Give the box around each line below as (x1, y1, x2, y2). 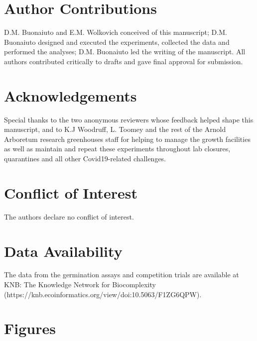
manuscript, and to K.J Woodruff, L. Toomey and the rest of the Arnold (4, 124, 226, 134)
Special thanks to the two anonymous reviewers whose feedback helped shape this (4, 114, 254, 124)
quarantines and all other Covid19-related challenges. (4, 153, 166, 163)
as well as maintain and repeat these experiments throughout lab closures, (4, 143, 231, 154)
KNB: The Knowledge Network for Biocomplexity (4, 279, 156, 290)
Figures (4, 318, 56, 339)
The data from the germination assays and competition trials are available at (4, 269, 239, 280)
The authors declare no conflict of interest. (4, 211, 134, 222)
